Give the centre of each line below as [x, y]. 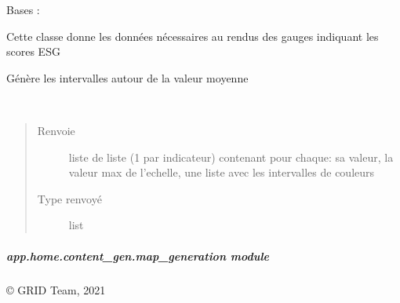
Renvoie [56, 130]
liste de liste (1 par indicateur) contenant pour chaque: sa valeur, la [231, 157]
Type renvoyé [69, 198]
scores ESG [33, 51]
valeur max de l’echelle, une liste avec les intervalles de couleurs [222, 172]
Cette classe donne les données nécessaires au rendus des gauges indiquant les [193, 36]
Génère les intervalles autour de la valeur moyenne [127, 77]
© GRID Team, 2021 [56, 289]
